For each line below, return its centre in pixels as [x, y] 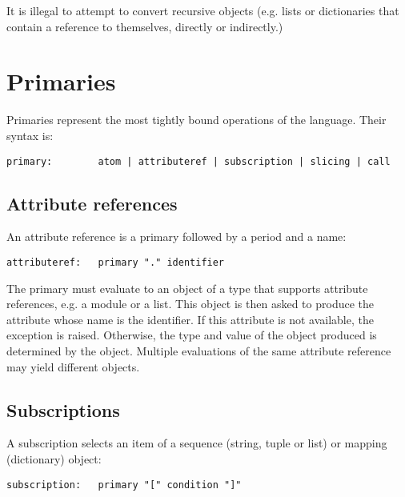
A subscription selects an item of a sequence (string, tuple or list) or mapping [197, 443]
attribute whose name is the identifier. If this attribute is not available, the [190, 319]
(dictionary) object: [54, 458]
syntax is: [30, 135]
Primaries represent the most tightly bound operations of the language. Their [196, 120]
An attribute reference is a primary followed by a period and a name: [176, 236]
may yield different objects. [73, 366]
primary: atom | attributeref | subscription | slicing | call [198, 161]
